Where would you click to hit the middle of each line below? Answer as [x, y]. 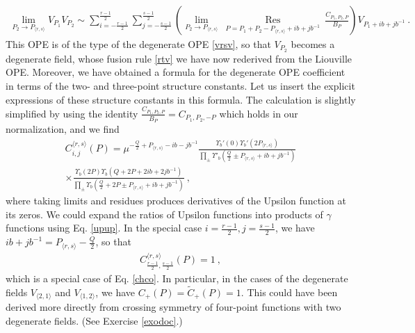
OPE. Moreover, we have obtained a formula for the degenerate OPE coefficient [176, 72]
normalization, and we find [63, 129]
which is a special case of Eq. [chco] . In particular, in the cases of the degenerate [177, 278]
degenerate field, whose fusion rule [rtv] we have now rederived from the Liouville [179, 58]
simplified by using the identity [72, 113]
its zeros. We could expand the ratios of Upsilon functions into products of [164, 214]
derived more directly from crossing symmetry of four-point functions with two [173, 307]
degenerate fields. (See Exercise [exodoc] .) [94, 320]
